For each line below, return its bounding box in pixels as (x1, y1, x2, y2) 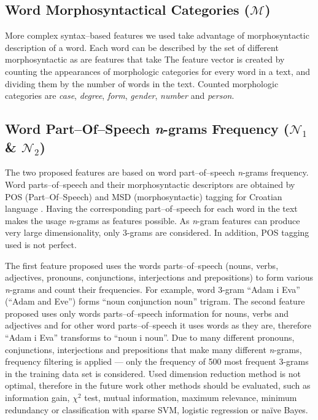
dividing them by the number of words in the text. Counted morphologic (5, 77, 279, 90)
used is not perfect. (5, 238, 77, 251)
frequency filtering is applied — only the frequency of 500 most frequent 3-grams (5, 355, 309, 368)
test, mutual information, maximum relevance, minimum (84, 391, 297, 404)
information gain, (5, 391, 70, 404)
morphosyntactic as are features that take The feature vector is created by (5, 53, 285, 66)
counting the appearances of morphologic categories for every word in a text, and (5, 64, 310, 77)
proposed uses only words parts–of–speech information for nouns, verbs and (5, 306, 289, 319)
